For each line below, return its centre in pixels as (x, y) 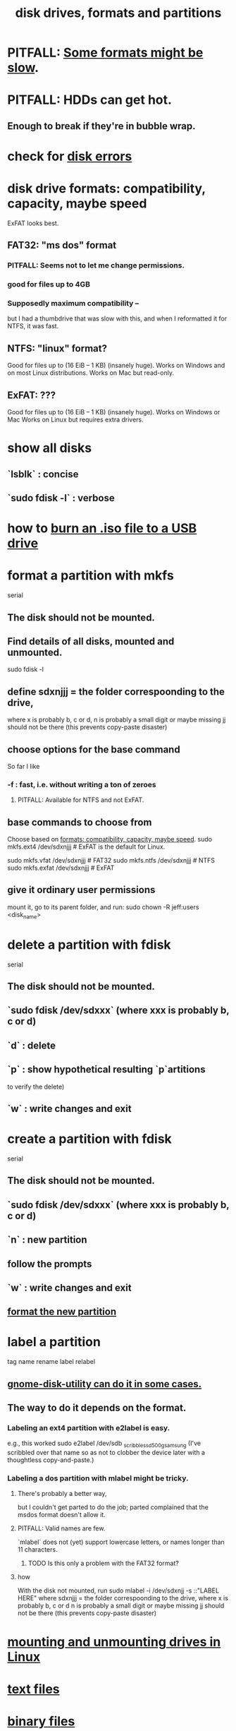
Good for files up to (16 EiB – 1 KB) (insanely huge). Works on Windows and (116, 366)
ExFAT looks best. (33, 223)
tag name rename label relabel (51, 1362)
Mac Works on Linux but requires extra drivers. (76, 420)
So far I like (24, 766)
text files (33, 1689)
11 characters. (37, 1550)
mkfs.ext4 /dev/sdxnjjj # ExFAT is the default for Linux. (86, 847)
